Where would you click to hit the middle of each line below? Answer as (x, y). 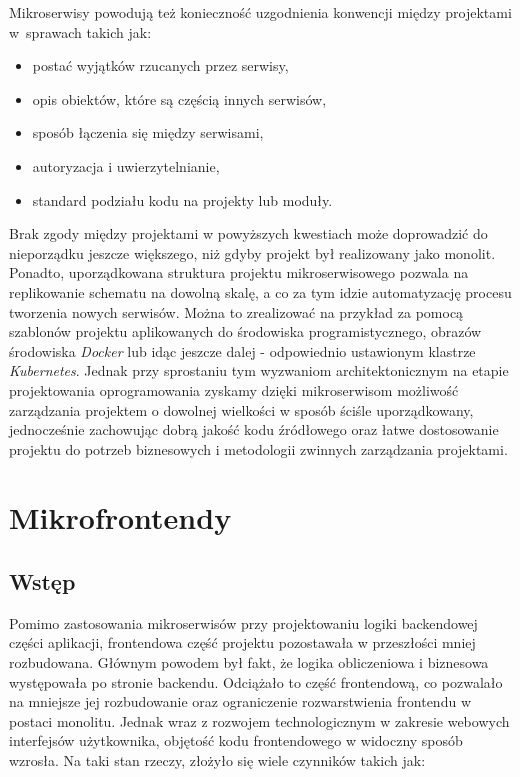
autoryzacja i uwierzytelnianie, (126, 165)
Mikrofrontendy (120, 517)
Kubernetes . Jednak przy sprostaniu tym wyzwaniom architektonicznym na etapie (259, 370)
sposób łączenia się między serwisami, (148, 132)
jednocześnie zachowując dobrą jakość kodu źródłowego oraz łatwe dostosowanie (254, 429)
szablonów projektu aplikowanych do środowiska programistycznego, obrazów (245, 331)
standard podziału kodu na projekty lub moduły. (182, 199)
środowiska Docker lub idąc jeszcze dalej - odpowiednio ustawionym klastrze (242, 350)
